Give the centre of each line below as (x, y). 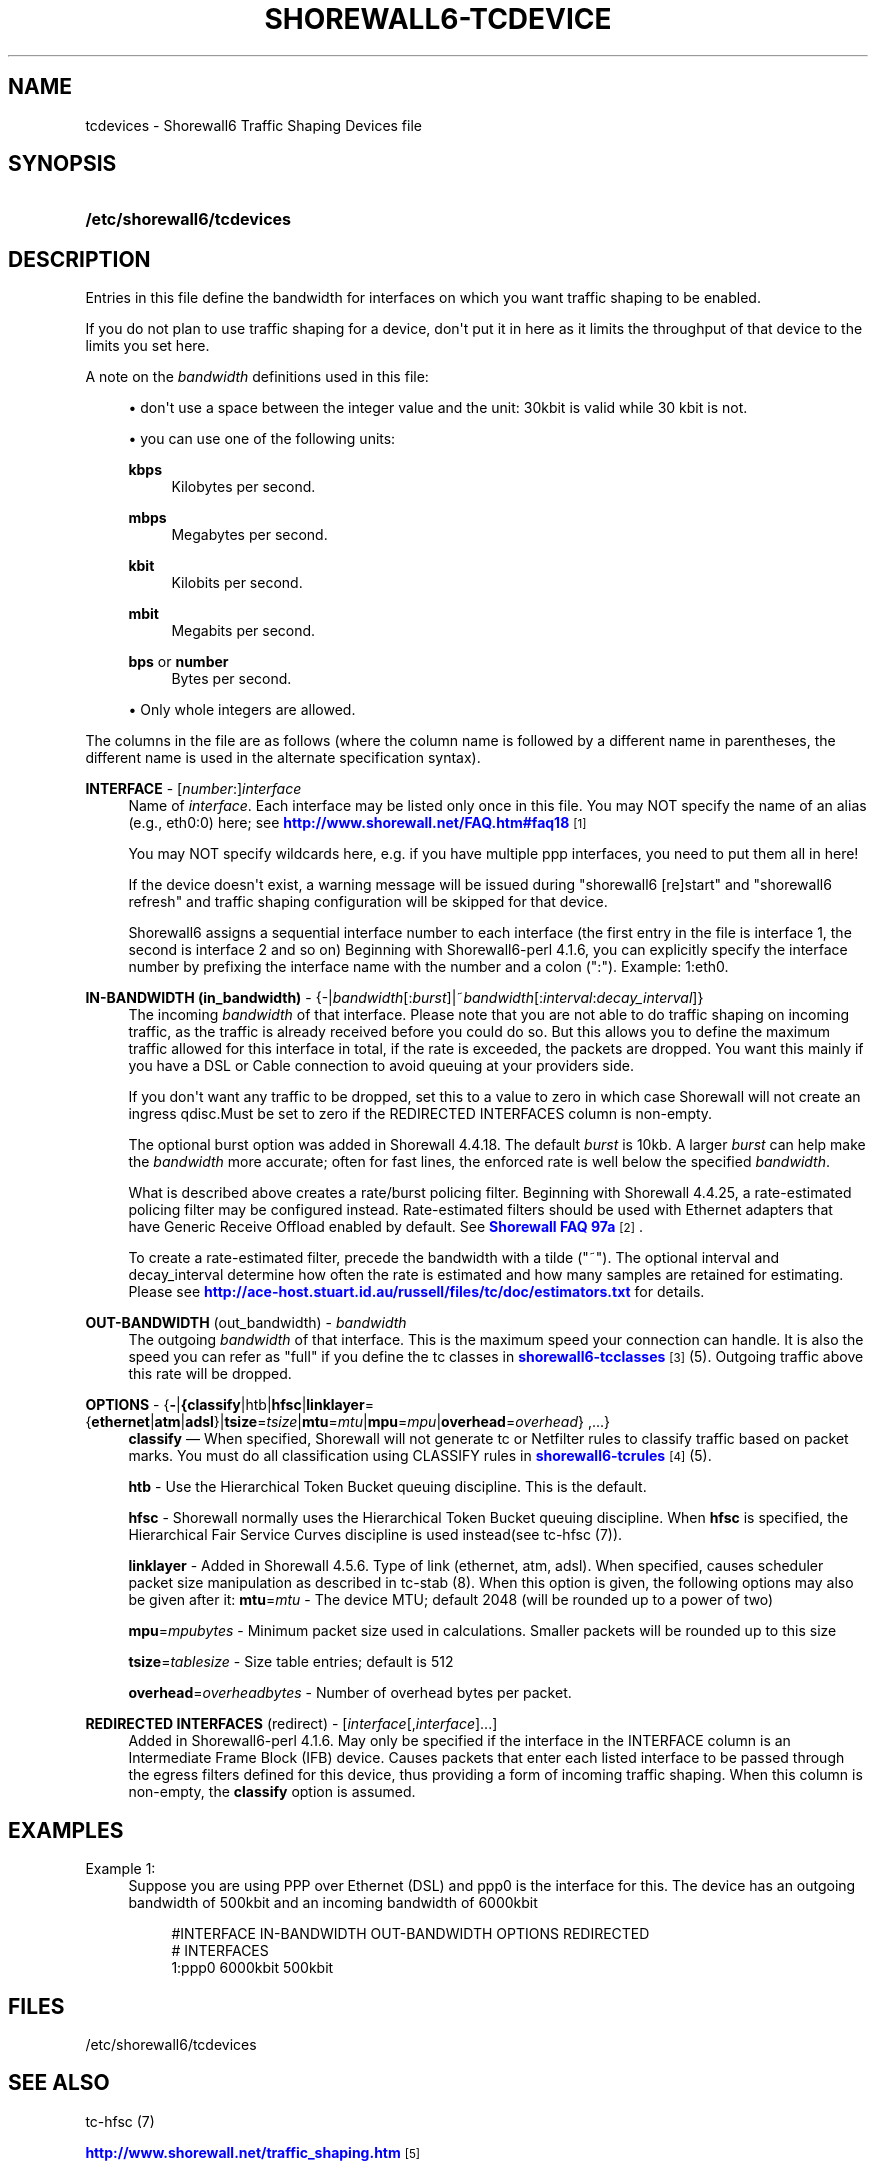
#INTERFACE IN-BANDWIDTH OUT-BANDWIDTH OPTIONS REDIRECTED (410, 1934)
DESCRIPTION (79, 259)
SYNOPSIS (62, 164)
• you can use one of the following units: (262, 439)
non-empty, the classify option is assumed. (272, 1792)
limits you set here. (147, 346)
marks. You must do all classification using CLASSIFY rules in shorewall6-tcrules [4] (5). (420, 1456)
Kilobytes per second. (243, 487)
